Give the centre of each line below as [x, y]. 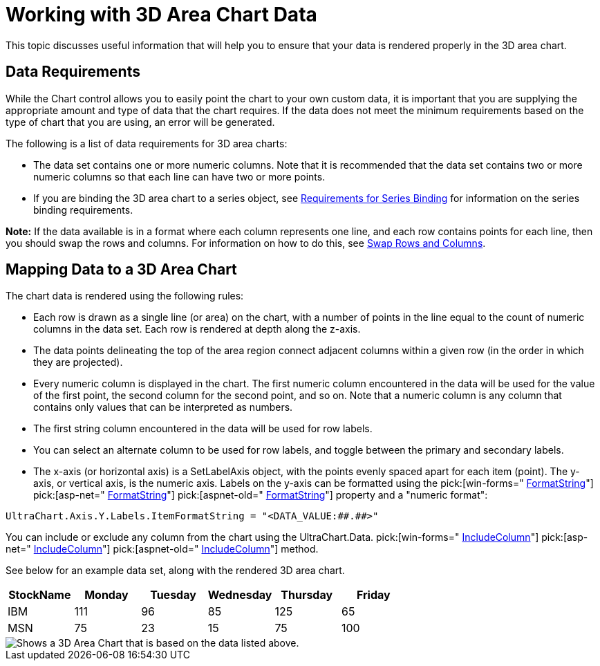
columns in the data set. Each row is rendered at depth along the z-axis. [197, 329]
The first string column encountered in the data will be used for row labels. [203, 429]
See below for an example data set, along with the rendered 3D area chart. [175, 571]
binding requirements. [83, 210]
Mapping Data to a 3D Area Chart [121, 270]
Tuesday [173, 595]
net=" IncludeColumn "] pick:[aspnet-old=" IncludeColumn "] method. [162, 549]
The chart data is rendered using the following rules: [125, 296]
